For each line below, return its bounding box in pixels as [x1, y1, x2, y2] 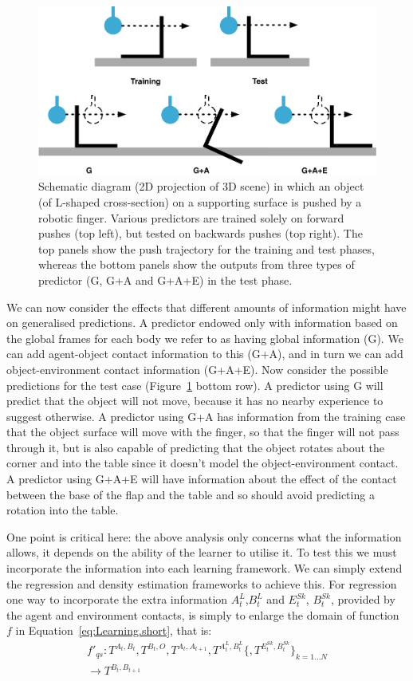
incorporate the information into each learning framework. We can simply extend [6, 560, 403, 577]
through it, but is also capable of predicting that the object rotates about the [6, 439, 385, 455]
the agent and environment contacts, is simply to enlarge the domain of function [6, 606, 399, 623]
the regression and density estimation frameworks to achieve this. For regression [6, 575, 397, 592]
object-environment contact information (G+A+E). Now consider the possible [6, 360, 388, 377]
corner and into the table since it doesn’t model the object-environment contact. [6, 455, 399, 471]
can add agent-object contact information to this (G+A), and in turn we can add [6, 345, 403, 362]
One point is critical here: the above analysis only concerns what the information [6, 528, 402, 545]
